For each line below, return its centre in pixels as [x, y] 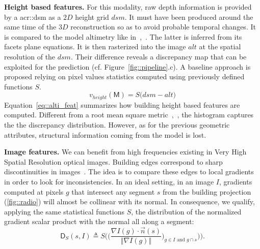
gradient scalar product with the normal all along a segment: [99, 221]
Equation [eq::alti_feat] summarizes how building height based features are [122, 104]
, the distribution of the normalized [186, 211]
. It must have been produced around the [189, 17]
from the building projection [207, 191]
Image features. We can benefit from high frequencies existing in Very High [125, 152]
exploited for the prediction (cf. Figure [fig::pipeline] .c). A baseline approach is [127, 66]
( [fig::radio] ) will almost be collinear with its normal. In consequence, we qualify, [129, 201]
